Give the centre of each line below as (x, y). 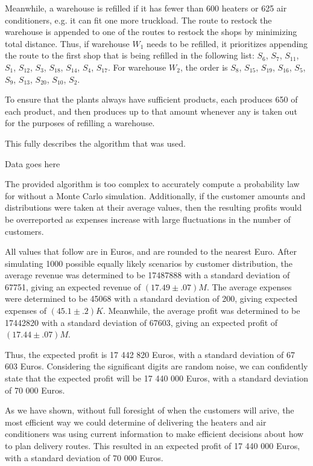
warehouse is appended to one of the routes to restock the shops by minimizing (151, 32)
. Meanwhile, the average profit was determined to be (201, 311)
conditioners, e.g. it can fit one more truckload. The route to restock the (138, 20)
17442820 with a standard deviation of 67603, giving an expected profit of (141, 322)
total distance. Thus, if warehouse (67, 43)
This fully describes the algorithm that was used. (95, 143)
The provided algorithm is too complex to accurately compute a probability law (152, 184)
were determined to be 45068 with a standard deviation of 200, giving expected (151, 298)
